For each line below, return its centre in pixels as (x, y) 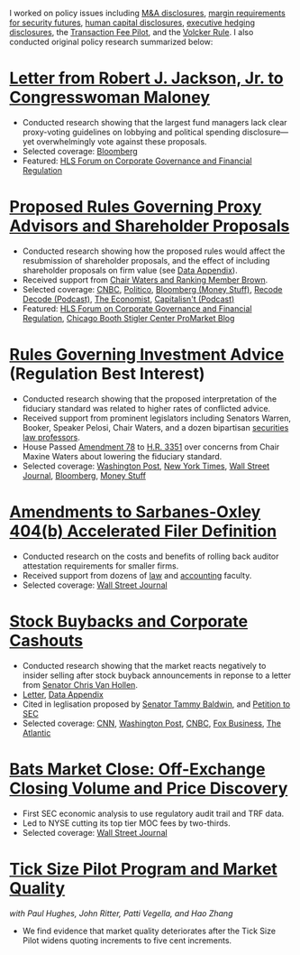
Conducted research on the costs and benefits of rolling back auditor (150, 556)
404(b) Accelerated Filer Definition (143, 531)
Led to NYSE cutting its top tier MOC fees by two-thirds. (127, 823)
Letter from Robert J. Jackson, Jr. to (146, 78)
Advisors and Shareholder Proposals (150, 226)
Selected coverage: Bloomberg (80, 151)
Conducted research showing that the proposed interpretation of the (150, 399)
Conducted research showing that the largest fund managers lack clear (155, 122)
